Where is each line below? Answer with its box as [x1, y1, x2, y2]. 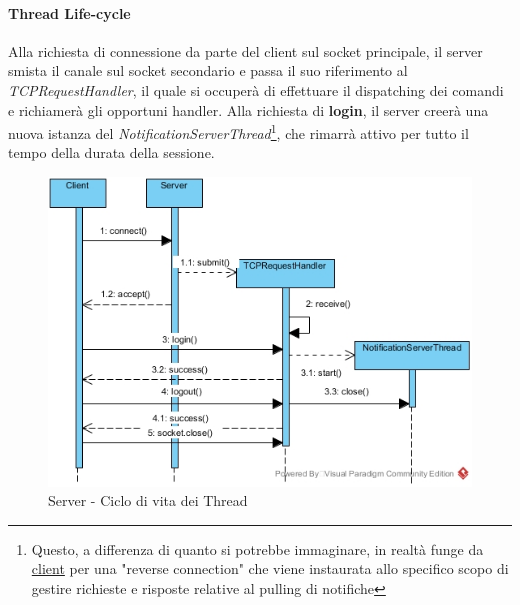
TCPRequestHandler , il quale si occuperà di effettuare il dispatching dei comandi [8, 79, 504, 100]
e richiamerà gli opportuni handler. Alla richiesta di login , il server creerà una [8, 99, 489, 120]
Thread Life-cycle [8, 2, 131, 23]
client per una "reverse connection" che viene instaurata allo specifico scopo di [31, 558, 509, 579]
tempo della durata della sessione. [8, 142, 215, 163]
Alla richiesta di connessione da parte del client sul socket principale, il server [8, 40, 483, 61]
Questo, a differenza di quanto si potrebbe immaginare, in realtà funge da [31, 538, 484, 559]
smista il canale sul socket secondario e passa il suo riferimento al [8, 60, 408, 81]
